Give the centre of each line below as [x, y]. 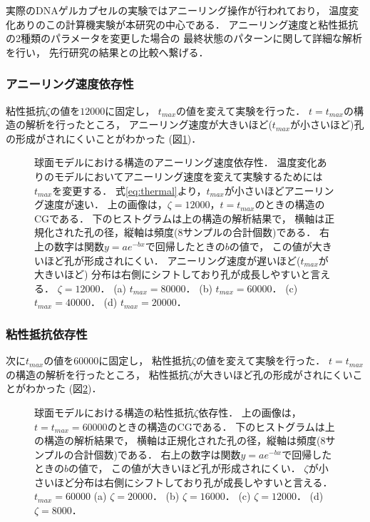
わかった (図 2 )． [63, 388]
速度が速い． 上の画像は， [106, 204]
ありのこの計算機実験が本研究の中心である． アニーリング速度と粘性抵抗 [187, 24]
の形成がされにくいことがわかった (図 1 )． [104, 138]
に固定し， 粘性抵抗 [145, 360]
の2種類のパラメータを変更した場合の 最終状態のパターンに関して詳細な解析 [184, 38]
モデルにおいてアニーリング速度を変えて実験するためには [188, 176]
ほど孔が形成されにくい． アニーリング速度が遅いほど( [172, 260]
